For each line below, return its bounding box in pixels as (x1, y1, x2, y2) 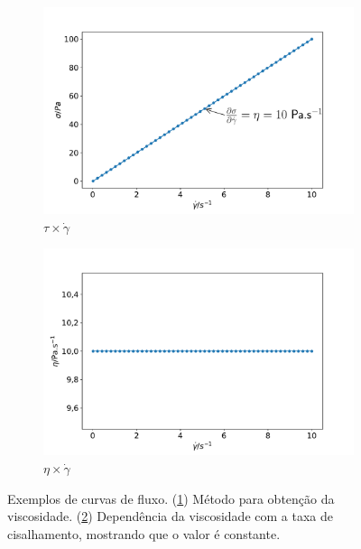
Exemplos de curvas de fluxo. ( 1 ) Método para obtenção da (7, 489, 335, 507)
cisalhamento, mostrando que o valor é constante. (7, 524, 281, 543)
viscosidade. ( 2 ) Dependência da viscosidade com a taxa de (7, 507, 333, 526)
